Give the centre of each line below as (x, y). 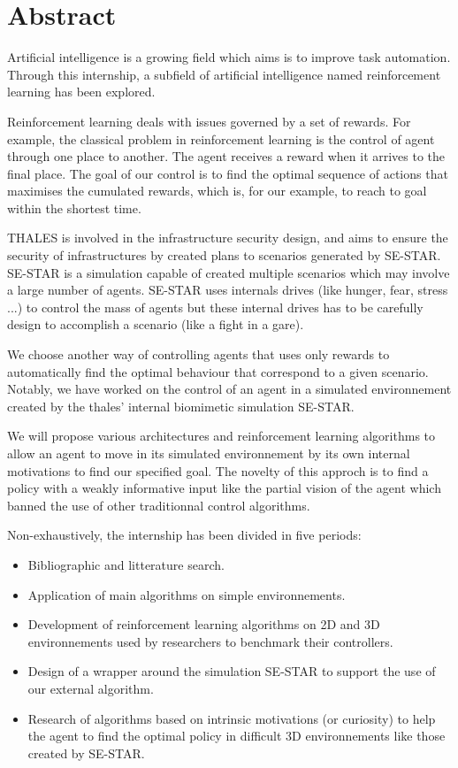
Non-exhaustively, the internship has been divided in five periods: (184, 535)
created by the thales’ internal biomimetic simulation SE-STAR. (181, 406)
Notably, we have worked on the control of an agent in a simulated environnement (229, 389)
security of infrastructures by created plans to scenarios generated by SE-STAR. (224, 255)
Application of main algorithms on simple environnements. (187, 594)
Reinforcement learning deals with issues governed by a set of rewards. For (209, 121)
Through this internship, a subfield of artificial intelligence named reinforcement (224, 74)
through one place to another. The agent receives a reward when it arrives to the (226, 156)
